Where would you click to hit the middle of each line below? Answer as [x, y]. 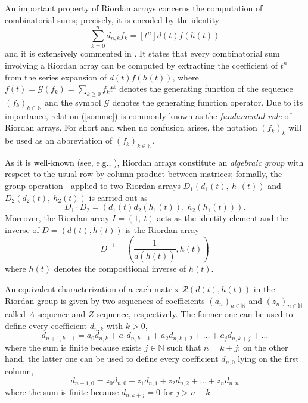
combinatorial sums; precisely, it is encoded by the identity [112, 19]
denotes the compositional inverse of [120, 269]
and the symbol [73, 102]
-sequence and [60, 314]
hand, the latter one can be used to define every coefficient [112, 359]
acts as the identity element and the [223, 218]
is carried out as [118, 197]
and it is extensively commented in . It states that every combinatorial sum [142, 53]
